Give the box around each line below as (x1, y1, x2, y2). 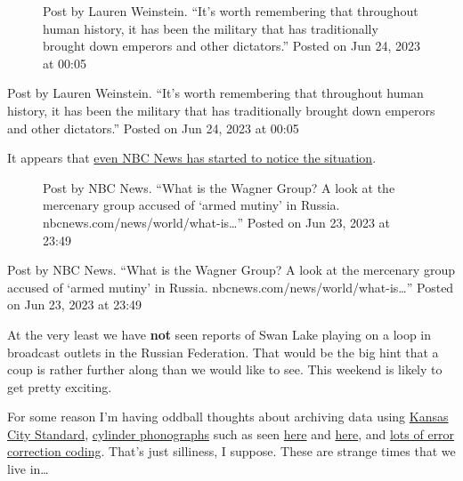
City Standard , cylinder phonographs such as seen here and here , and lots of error (7, 424, 455, 443)
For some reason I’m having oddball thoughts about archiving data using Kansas (7, 407, 449, 426)
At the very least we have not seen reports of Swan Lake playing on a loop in (7, 325, 432, 343)
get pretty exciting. (7, 377, 112, 396)
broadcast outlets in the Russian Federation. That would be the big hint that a (7, 342, 439, 361)
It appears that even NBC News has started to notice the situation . (7, 148, 377, 167)
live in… (7, 460, 49, 478)
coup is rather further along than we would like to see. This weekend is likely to (7, 360, 443, 379)
